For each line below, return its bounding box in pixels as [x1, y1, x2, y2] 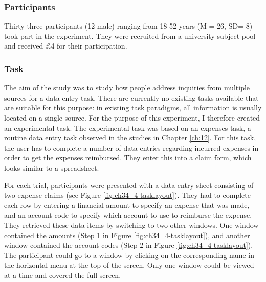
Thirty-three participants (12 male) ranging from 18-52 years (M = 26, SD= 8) [4, 20, 253, 31]
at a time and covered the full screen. [4, 269, 121, 280]
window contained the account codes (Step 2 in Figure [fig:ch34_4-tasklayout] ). [4, 240, 253, 250]
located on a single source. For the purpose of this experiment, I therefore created [4, 112, 260, 123]
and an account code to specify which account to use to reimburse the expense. [4, 209, 252, 220]
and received [4, 40, 43, 51]
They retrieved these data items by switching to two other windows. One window [4, 219, 259, 230]
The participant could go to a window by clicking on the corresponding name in [4, 249, 255, 260]
